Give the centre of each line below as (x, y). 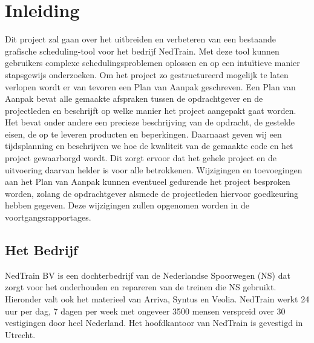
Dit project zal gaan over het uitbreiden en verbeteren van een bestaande (141, 39)
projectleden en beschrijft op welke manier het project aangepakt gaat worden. (151, 110)
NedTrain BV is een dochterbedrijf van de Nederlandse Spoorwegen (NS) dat (148, 275)
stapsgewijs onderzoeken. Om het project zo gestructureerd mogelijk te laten (147, 74)
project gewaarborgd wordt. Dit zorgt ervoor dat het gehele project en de (141, 158)
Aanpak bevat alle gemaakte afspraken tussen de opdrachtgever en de (134, 98)
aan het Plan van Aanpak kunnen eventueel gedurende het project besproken (148, 181)
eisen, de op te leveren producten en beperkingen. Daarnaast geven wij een (143, 134)
